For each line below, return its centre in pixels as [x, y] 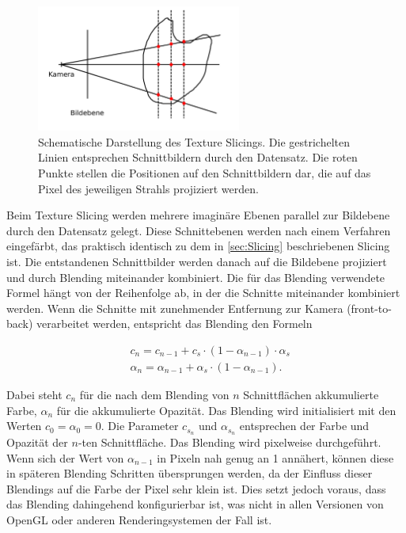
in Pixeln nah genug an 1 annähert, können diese [275, 457]
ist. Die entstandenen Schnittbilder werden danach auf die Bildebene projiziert [197, 261]
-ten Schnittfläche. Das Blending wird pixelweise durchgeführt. [230, 442]
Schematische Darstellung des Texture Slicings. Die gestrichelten [194, 141]
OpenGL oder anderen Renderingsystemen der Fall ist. [139, 520]
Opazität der [37, 442]
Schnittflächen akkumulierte [311, 395]
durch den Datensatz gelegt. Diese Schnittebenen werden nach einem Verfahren [199, 230]
